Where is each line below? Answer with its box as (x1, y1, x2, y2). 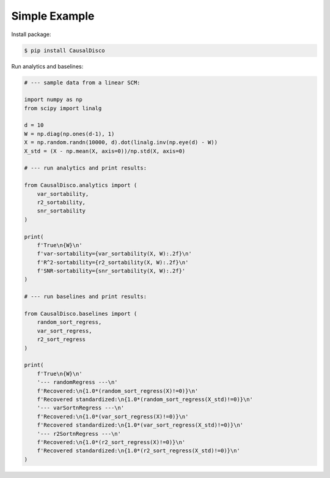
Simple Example (11, 9, 95, 23)
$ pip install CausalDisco (24, 47, 105, 54)
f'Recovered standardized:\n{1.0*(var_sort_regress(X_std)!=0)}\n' (37, 422, 244, 428)
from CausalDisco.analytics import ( (24, 182, 137, 189)
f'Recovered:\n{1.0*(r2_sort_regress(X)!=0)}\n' (37, 438, 186, 446)
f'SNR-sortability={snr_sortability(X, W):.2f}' (37, 267, 186, 275)
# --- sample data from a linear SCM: (24, 79, 141, 86)
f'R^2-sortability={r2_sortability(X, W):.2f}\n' (37, 259, 189, 266)
